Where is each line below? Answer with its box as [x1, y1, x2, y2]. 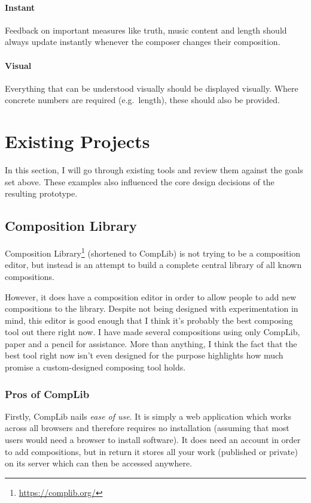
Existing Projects [5, 129, 150, 153]
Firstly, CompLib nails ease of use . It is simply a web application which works [5, 409, 291, 422]
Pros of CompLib [5, 386, 90, 401]
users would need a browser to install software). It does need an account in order [5, 433, 301, 446]
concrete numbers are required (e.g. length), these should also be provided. [5, 94, 280, 106]
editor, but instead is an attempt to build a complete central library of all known [5, 258, 302, 271]
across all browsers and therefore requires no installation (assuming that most [5, 421, 289, 434]
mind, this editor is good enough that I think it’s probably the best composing [5, 314, 293, 326]
